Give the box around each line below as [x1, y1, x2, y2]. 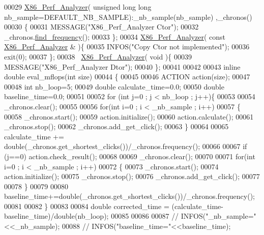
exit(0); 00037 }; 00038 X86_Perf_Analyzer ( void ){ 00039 [4, 51, 192, 62]
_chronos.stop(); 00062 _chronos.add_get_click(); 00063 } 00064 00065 [4, 121, 229, 132]
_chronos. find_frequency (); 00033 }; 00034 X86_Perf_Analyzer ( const [4, 31, 225, 42]
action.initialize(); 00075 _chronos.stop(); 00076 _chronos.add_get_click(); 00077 [4, 171, 260, 182]
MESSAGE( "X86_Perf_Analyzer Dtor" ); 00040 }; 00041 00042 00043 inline [4, 61, 241, 72]
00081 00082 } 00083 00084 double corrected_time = [4, 200, 169, 211]
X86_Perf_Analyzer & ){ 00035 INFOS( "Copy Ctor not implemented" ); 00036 [4, 41, 250, 52]
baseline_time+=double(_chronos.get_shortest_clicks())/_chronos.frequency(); [4, 191, 255, 201]
